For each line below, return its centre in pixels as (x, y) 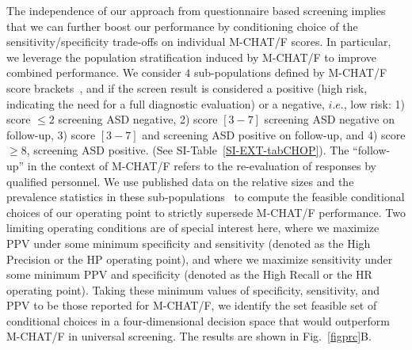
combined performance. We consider (94, 72)
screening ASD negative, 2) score (138, 119)
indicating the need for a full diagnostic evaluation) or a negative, (166, 103)
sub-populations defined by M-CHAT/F (291, 72)
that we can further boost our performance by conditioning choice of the (182, 26)
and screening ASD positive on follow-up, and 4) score (274, 134)
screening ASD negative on (330, 119)
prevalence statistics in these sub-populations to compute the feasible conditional (206, 197)
